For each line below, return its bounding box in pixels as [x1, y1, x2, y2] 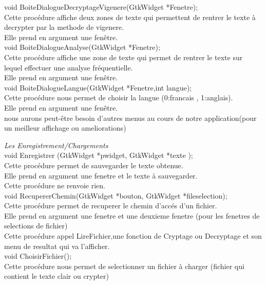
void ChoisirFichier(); [4, 251, 72, 261]
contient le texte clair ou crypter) [4, 271, 109, 281]
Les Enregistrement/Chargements [4, 139, 108, 150]
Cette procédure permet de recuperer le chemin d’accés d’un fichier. [4, 200, 217, 211]
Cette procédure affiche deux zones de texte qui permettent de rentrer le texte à [4, 11, 256, 22]
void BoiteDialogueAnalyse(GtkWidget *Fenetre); [4, 42, 160, 52]
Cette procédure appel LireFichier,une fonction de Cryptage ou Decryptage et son [4, 230, 262, 241]
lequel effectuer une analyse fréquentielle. [4, 62, 133, 73]
